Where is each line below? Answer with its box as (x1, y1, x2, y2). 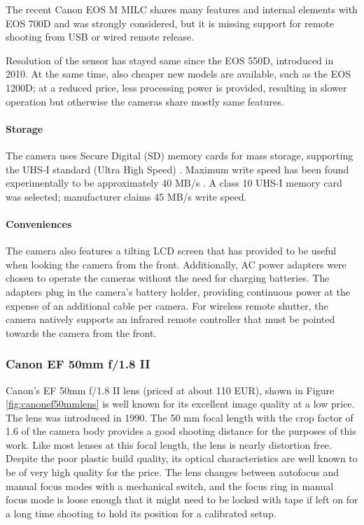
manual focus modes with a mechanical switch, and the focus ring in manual (6, 478, 334, 493)
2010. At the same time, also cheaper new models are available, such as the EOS (6, 66, 351, 81)
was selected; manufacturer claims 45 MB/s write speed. (6, 189, 247, 203)
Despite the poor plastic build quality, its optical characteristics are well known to (6, 451, 358, 466)
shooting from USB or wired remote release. (6, 29, 194, 44)
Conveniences (6, 216, 72, 231)
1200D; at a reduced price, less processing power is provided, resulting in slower (6, 80, 347, 94)
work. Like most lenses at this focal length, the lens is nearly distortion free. (6, 437, 332, 452)
